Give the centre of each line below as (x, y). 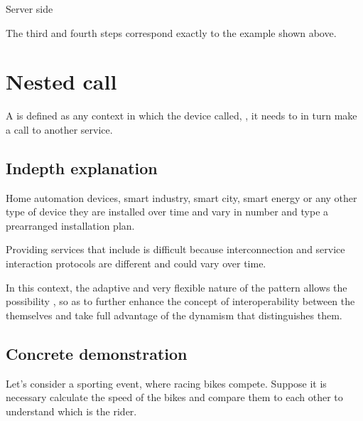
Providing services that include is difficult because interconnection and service (175, 249)
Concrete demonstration (97, 353)
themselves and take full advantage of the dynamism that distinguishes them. (174, 315)
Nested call (61, 81)
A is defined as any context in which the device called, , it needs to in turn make (181, 116)
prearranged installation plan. (70, 225)
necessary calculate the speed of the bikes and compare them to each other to (174, 397)
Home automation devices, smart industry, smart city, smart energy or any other (181, 197)
